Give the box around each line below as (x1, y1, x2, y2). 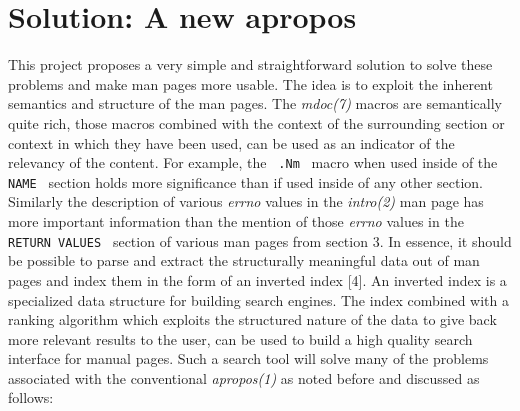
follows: (8, 387, 54, 408)
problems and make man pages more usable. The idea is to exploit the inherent (8, 73, 493, 94)
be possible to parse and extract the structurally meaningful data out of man (8, 250, 480, 271)
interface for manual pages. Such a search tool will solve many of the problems (8, 348, 489, 369)
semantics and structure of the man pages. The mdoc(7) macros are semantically (8, 93, 502, 114)
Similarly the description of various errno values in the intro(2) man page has (8, 191, 484, 212)
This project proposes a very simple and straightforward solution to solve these (8, 54, 493, 75)
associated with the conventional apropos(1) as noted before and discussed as (8, 367, 480, 388)
